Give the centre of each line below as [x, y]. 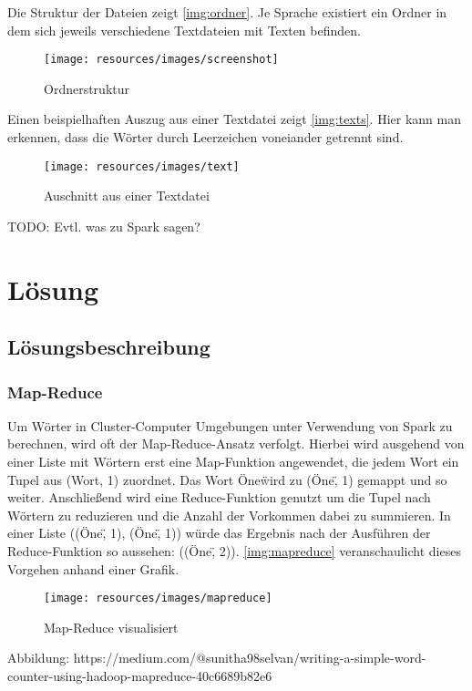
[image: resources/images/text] [142, 166]
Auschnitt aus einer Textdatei [127, 196]
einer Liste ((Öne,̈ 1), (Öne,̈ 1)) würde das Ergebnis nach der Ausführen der [219, 533]
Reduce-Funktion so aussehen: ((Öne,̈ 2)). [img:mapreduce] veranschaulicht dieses [234, 551]
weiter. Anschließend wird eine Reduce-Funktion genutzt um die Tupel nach [219, 497]
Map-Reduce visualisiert [111, 627]
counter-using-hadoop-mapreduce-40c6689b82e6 [140, 676]
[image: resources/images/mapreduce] [158, 598]
